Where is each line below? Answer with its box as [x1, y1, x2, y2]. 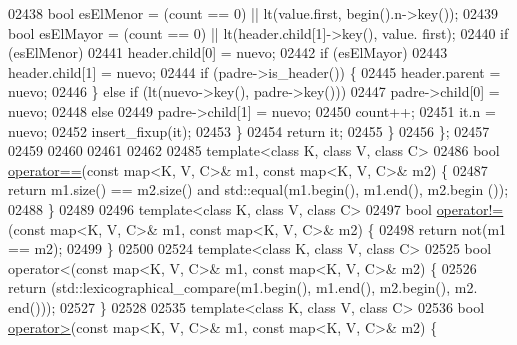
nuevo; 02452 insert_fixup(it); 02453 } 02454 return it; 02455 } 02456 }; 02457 [8, 120, 490, 141]
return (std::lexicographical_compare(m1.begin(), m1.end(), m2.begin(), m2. [8, 277, 478, 298]
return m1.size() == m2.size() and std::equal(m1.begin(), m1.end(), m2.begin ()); [8, 179, 509, 200]
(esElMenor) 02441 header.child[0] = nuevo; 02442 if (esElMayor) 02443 [8, 42, 448, 63]
